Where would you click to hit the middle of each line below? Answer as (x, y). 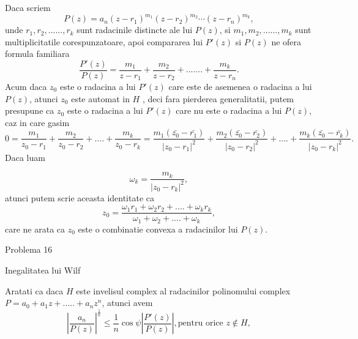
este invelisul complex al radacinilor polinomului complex (183, 290)
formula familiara (37, 54)
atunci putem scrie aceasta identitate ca (80, 197)
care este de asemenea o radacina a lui (240, 86)
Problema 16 (29, 249)
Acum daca (26, 86)
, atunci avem (127, 303)
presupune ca (30, 110)
